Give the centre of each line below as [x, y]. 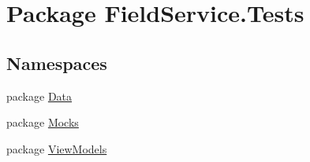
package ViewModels [57, 148]
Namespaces [57, 63]
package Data [39, 96]
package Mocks [43, 122]
